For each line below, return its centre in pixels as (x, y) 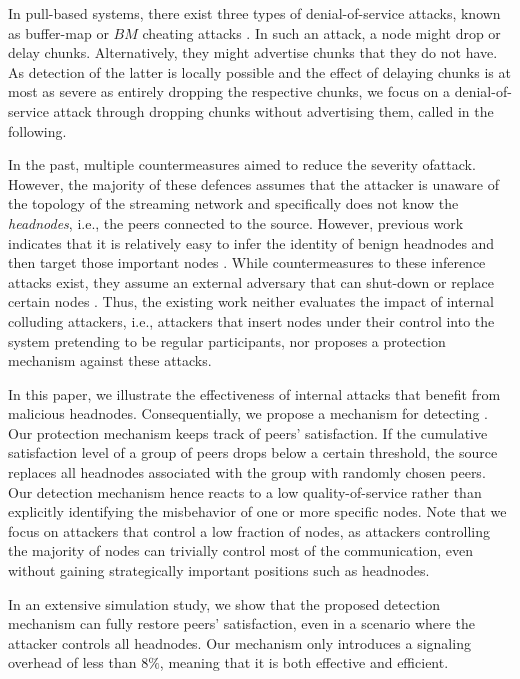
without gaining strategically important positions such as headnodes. (219, 570)
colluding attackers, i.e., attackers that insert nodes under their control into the (251, 320)
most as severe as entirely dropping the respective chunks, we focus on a (229, 91)
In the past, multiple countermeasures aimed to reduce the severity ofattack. (242, 164)
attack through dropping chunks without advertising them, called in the (273, 110)
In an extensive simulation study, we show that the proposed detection (224, 603)
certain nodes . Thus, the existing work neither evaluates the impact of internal (251, 301)
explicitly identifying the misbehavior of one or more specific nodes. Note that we (257, 511)
